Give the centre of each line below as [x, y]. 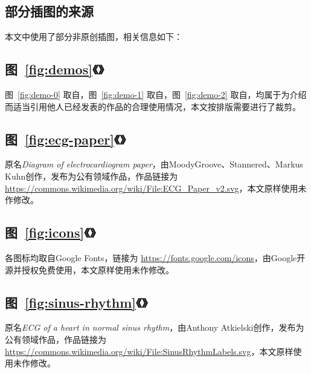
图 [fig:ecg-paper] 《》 [66, 139]
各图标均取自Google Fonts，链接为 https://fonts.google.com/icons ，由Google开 [155, 257]
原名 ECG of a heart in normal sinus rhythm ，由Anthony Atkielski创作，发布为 [155, 327]
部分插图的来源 [49, 11]
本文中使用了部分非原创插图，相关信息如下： [94, 37]
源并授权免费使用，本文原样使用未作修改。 [89, 269]
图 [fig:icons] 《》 [50, 232]
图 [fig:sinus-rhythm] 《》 [76, 302]
